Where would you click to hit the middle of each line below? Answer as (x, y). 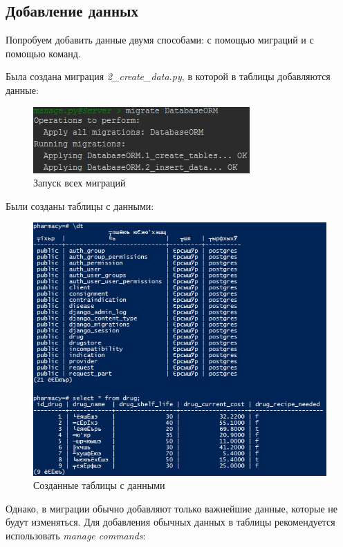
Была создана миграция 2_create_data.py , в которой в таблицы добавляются (168, 76)
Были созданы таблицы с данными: (80, 205)
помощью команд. (43, 53)
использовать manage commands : (76, 536)
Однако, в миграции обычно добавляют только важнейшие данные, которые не (172, 508)
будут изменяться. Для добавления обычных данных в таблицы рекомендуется (170, 522)
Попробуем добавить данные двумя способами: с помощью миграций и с (160, 40)
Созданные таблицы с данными (99, 485)
